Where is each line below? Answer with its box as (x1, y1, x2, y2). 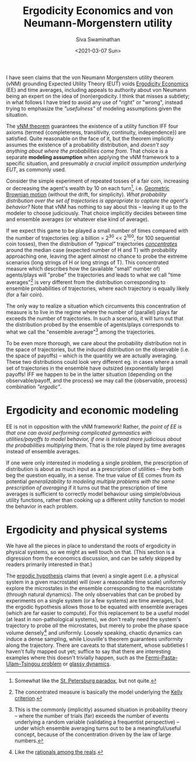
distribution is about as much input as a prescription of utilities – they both (6, 465, 184, 472)
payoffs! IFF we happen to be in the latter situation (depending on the (6, 370, 173, 378)
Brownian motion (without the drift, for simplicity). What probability (6, 191, 167, 198)
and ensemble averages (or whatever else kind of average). (6, 215, 149, 223)
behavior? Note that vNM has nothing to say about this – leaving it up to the (6, 203, 187, 210)
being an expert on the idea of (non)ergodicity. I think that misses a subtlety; (6, 92, 190, 99)
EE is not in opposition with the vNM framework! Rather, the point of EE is (6, 423, 182, 430)
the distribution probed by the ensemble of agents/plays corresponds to (6, 321, 180, 328)
